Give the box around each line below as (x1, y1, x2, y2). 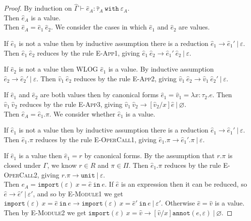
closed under (4, 160, 41, 170)
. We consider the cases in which (51, 22, 147, 32)
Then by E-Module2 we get (4, 207, 86, 217)
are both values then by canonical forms (40, 89, 159, 100)
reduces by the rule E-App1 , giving (37, 47, 140, 58)
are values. (178, 22, 210, 32)
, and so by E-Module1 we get (33, 188, 123, 198)
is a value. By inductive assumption (108, 64, 214, 74)
